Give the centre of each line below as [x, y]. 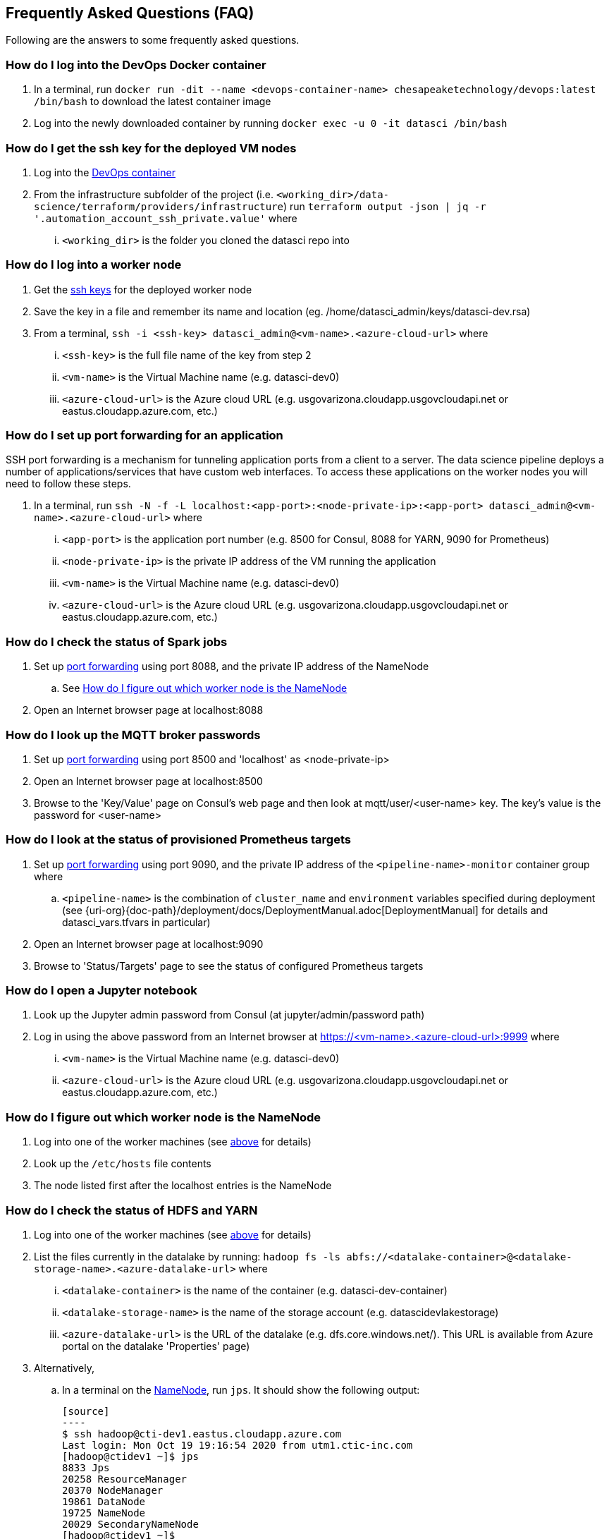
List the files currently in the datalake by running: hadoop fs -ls [187, 1256]
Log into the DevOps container [105, 172]
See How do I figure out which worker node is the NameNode [205, 688]
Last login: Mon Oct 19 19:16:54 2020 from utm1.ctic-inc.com [238, 1445]
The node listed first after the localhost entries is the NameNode [183, 1186]
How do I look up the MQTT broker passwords [133, 735]
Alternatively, [64, 1368]
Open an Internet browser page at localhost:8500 [148, 781]
